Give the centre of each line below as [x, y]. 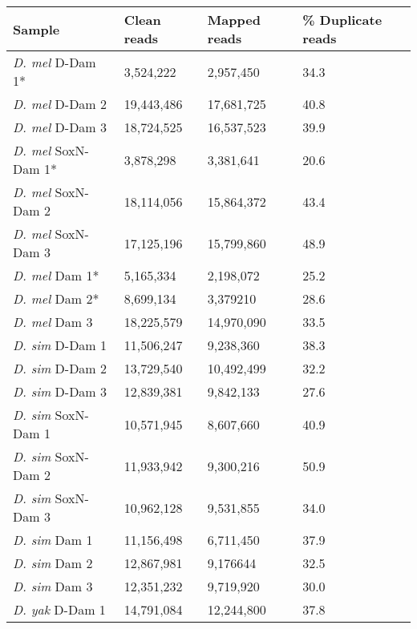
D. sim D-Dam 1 [60, 345]
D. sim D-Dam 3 [60, 391]
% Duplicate [342, 20]
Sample [36, 29]
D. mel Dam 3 [53, 322]
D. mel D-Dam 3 [60, 127]
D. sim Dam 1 [53, 540]
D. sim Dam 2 [53, 563]
